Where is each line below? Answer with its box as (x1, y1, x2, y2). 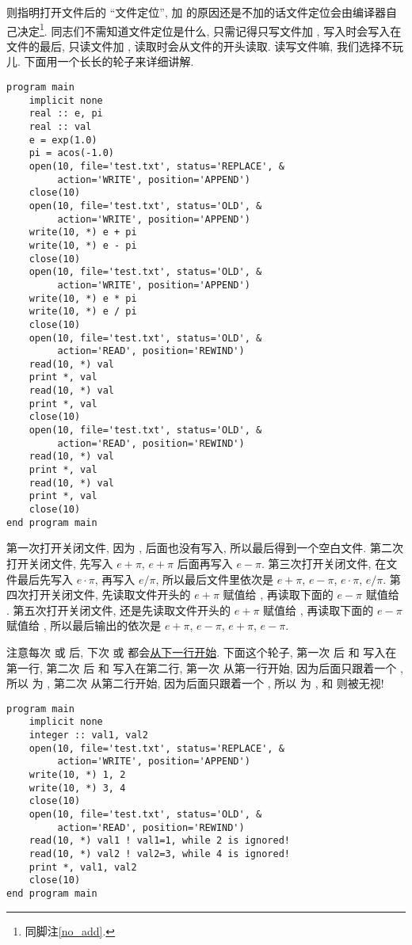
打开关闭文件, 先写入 (6, 554, 113, 571)
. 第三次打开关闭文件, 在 (261, 554, 387, 571)
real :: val (29, 121, 92, 132)
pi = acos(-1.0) (29, 147, 115, 159)
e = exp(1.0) (29, 134, 97, 146)
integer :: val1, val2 (29, 730, 148, 741)
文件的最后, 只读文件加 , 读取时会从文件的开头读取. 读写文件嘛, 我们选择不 (6, 37, 392, 54)
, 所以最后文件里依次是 (155, 570, 274, 587)
